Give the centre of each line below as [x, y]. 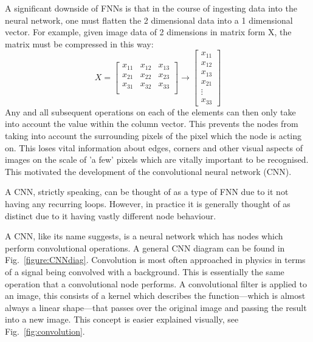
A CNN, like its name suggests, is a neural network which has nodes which [144, 236]
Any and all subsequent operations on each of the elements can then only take [150, 111]
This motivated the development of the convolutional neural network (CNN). [148, 171]
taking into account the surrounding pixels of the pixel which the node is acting [153, 136]
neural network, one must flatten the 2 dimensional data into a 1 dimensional [149, 20]
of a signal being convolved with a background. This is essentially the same [145, 271]
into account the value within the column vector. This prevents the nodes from [152, 124]
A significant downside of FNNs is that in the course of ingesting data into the [151, 8]
